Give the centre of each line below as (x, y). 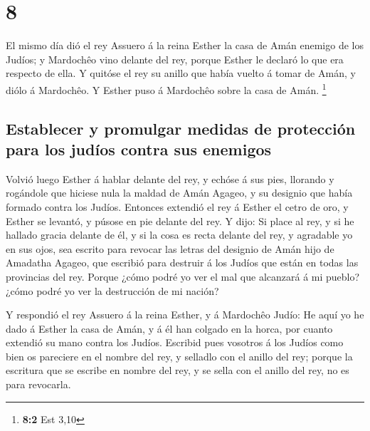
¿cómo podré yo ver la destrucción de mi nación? (112, 290)
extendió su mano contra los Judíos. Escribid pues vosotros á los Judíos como (175, 342)
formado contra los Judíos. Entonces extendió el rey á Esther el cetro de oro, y (177, 206)
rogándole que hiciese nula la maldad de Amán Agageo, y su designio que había (179, 193)
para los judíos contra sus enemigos (139, 149)
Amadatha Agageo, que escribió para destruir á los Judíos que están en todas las (182, 263)
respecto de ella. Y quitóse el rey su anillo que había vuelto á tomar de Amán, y (181, 73)
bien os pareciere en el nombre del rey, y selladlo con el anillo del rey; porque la (179, 356)
